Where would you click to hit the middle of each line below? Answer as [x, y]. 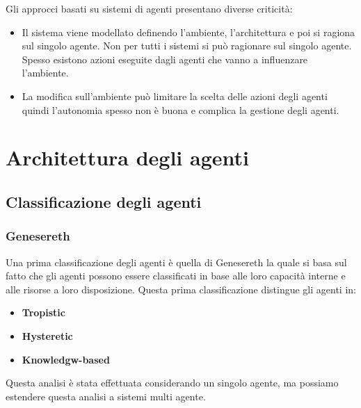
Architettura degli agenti [127, 157]
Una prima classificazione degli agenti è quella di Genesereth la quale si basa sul [176, 262]
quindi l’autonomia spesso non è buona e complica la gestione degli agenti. [180, 109]
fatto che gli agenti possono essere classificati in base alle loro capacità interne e [176, 276]
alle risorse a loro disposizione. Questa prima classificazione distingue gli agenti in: [181, 289]
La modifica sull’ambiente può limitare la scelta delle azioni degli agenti [175, 96]
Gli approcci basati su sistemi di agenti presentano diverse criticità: [149, 8]
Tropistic [43, 312]
